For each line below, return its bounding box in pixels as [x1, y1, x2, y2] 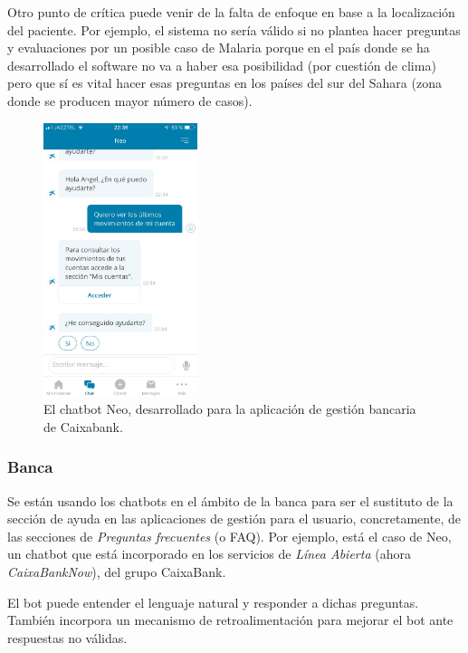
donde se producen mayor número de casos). [7, 91, 253, 110]
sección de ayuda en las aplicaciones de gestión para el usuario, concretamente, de [7, 509, 461, 528]
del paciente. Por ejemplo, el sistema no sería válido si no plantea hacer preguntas [7, 20, 461, 39]
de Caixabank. [43, 417, 123, 436]
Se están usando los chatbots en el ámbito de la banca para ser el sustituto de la [7, 491, 454, 510]
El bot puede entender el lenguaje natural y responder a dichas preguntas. [7, 592, 419, 611]
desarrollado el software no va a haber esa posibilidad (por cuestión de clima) [7, 55, 436, 74]
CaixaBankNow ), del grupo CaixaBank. [7, 562, 226, 581]
